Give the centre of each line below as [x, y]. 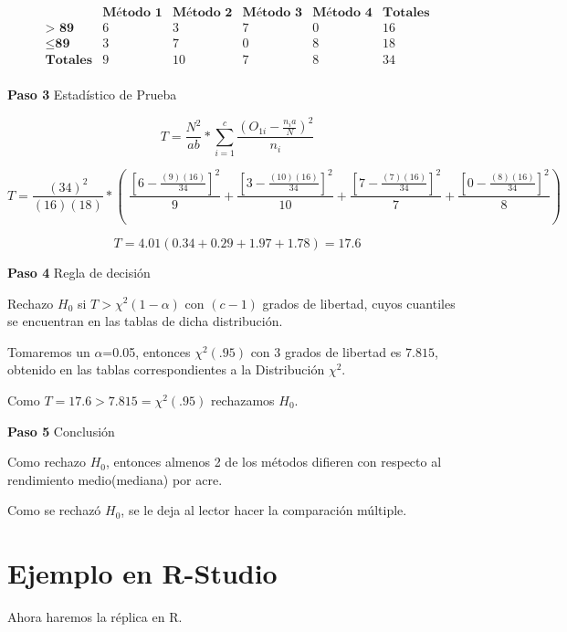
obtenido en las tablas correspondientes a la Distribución [166, 369]
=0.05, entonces [147, 351]
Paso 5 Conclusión [61, 431]
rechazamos [242, 400]
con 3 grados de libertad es [326, 351]
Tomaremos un [49, 351]
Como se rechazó [54, 510]
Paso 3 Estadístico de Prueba [92, 95]
